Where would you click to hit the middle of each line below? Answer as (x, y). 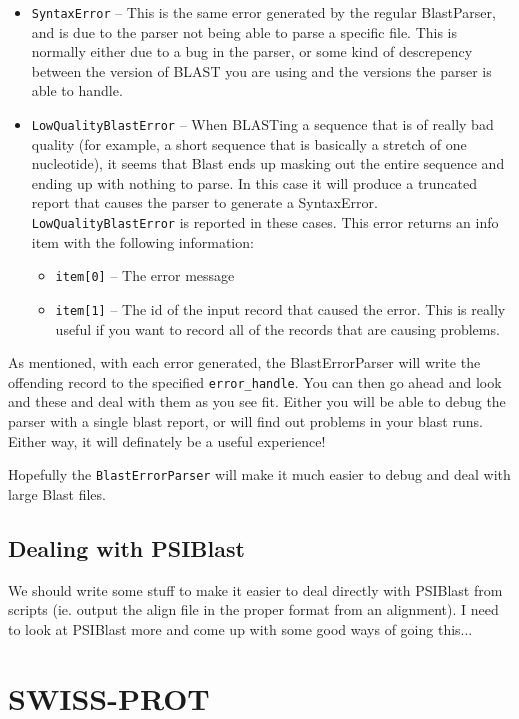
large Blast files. (57, 493)
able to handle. (77, 90)
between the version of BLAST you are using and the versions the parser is (261, 70)
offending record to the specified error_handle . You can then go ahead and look (255, 381)
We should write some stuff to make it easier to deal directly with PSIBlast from (255, 589)
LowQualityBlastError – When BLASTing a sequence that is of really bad (262, 124)
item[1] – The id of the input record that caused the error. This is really (280, 308)
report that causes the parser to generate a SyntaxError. (204, 202)
